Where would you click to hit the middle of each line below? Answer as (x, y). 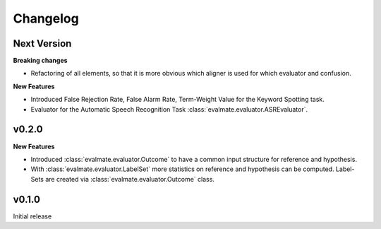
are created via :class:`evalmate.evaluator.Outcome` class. (130, 179)
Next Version (42, 43)
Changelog (46, 18)
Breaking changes (40, 61)
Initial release (32, 216)
